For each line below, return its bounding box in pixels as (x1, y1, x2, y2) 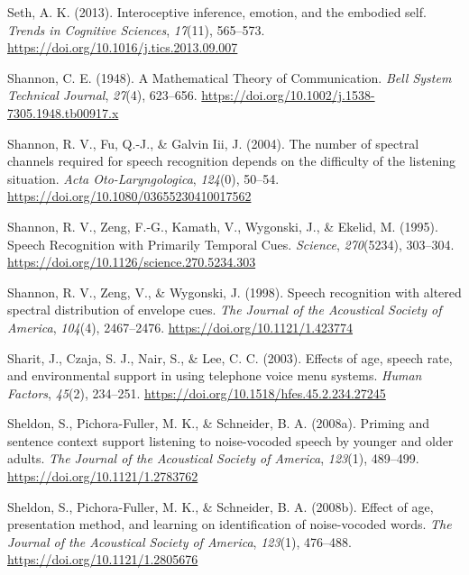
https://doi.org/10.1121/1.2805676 (7, 550, 198, 569)
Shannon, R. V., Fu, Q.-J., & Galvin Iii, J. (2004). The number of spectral (7, 133, 419, 152)
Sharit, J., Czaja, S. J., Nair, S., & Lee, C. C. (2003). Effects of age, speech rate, (7, 348, 453, 367)
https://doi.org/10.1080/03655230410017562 (7, 187, 252, 205)
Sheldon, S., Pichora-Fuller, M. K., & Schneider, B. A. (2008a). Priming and (7, 414, 430, 433)
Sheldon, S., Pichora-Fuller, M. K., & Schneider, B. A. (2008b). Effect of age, (7, 497, 434, 516)
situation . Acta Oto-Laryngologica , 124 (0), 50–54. (7, 169, 280, 187)
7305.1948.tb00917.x (7, 103, 119, 122)
